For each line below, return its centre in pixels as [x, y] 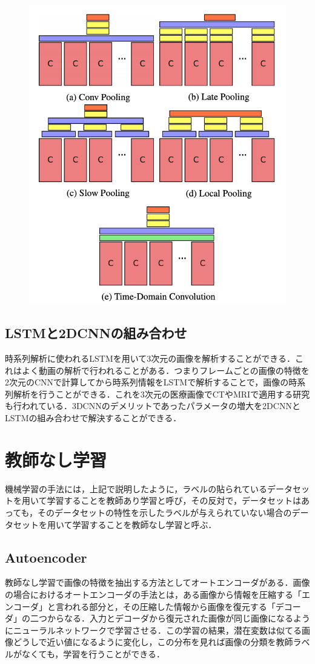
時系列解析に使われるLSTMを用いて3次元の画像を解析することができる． [150, 358]
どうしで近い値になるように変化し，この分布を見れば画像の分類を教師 [153, 642]
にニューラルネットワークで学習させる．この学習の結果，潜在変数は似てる [153, 630]
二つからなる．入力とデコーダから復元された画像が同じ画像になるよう [170, 618]
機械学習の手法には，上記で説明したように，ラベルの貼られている [136, 488]
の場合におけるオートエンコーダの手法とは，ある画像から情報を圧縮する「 [153, 594]
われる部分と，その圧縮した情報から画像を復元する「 [170, 606]
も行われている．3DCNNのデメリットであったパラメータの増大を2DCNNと [153, 406]
